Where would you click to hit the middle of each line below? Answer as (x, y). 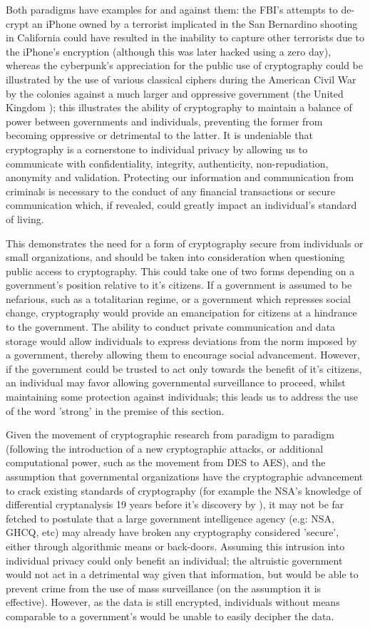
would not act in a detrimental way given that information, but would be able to (182, 574)
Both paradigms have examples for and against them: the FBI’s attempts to (172, 9)
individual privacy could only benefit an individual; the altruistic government (174, 560)
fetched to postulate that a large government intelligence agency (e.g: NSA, (170, 518)
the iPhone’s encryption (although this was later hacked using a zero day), (169, 51)
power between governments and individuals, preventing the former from (164, 121)
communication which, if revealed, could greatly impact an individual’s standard (181, 205)
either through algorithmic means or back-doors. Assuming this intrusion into (175, 546)
